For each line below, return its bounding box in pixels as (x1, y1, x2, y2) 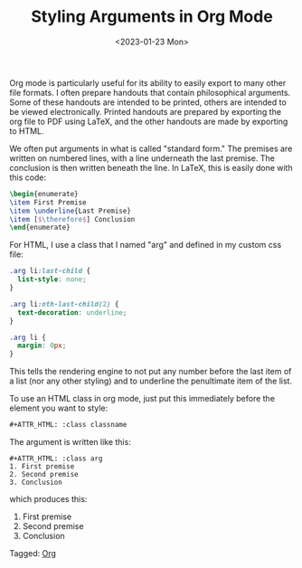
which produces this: (9, 494, 88, 505)
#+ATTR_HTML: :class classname (9, 421, 127, 430)
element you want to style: (9, 402, 109, 413)
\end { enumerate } (9, 223, 71, 232)
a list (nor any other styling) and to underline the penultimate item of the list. (9, 375, 292, 386)
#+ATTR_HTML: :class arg (9, 454, 103, 463)
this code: (9, 172, 47, 183)
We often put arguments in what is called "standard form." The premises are (9, 143, 293, 154)
